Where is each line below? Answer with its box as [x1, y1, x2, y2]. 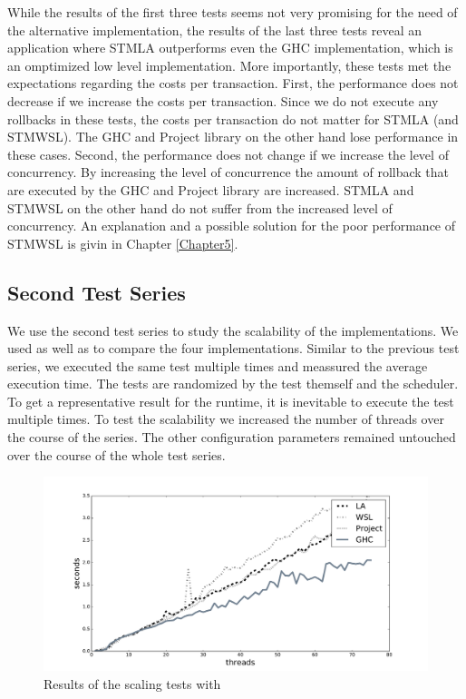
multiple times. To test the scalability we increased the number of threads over [7, 409, 444, 428]
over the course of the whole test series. [7, 445, 226, 464]
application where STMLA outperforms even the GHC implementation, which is [7, 38, 453, 57]
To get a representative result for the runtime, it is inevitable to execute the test [7, 391, 454, 410]
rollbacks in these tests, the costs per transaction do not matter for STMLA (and [7, 109, 459, 128]
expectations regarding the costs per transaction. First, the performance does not [7, 74, 459, 93]
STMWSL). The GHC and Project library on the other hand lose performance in [7, 127, 459, 146]
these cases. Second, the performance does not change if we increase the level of [7, 144, 449, 163]
